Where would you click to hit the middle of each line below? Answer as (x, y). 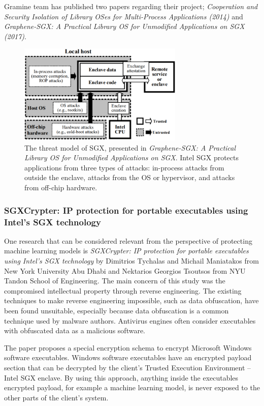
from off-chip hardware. (61, 187)
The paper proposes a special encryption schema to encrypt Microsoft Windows (128, 347)
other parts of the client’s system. (56, 397)
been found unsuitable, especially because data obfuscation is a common (117, 310)
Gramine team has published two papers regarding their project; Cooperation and (131, 6)
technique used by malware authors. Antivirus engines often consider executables (130, 320)
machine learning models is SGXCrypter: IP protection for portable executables (126, 251)
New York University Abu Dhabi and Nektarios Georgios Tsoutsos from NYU (125, 270)
